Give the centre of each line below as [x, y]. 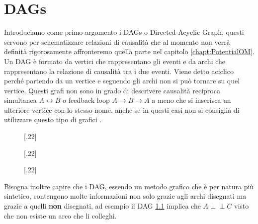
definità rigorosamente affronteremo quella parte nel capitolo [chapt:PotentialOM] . [129, 51]
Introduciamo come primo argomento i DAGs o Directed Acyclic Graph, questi [124, 32]
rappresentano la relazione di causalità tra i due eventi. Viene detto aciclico [119, 71]
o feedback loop [86, 100]
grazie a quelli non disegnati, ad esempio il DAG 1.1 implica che [102, 206]
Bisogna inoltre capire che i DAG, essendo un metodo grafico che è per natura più [129, 186]
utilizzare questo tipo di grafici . [53, 119]
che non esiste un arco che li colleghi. [60, 215]
